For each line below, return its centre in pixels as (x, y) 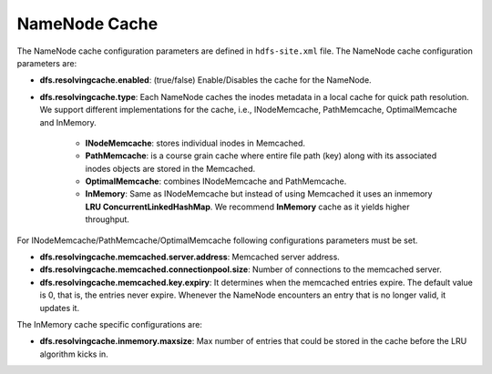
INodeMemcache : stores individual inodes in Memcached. (195, 143)
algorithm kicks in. (74, 354)
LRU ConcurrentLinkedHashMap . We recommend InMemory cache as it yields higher (247, 207)
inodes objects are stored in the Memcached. (170, 168)
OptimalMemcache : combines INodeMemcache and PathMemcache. (216, 181)
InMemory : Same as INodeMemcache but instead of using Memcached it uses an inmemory (259, 194)
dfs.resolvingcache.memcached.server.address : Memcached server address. (190, 257)
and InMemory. (68, 122)
